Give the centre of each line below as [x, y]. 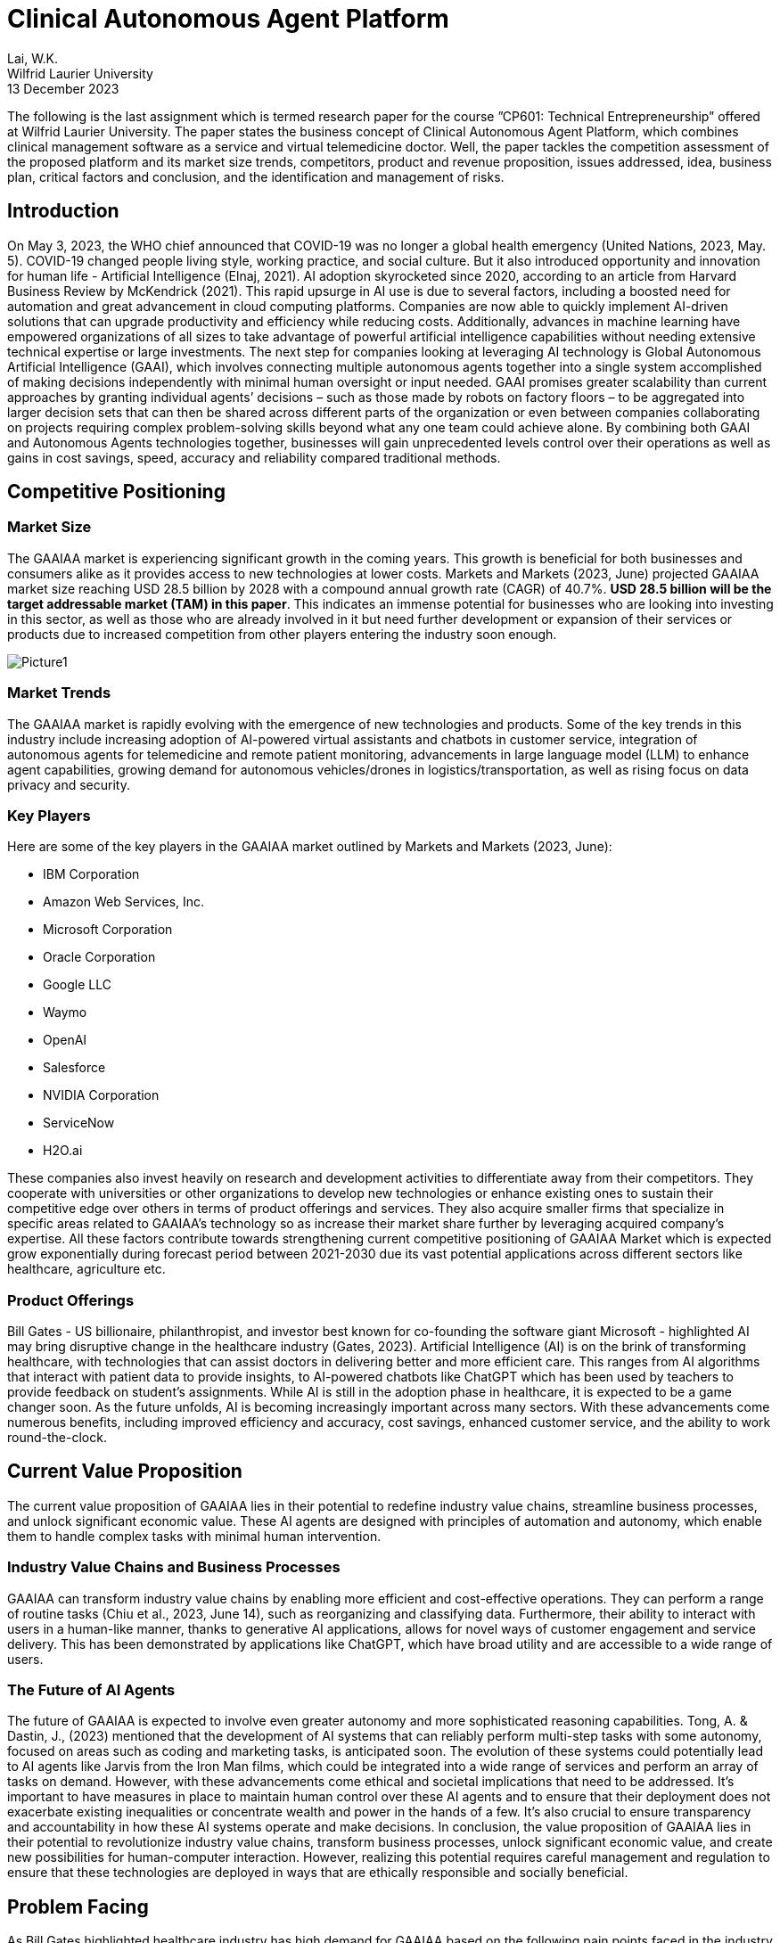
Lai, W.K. [33, 58]
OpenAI [65, 1040]
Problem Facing [78, 1906]
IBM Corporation [91, 874]
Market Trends [59, 693]
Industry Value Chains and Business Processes [174, 1567]
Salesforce [74, 1068]
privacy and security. [69, 784]
